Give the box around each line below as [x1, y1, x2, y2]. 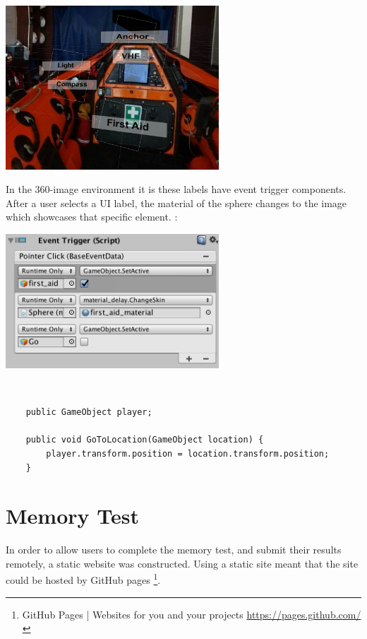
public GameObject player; [25, 407, 152, 418]
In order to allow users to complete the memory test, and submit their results [6, 542, 342, 557]
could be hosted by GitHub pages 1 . [6, 570, 161, 587]
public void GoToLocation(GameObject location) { [25, 435, 264, 445]
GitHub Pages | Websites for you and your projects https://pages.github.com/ [22, 606, 361, 621]
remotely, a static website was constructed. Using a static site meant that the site [6, 556, 359, 570]
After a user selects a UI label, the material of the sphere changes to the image [6, 195, 347, 210]
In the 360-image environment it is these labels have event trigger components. [6, 182, 347, 197]
